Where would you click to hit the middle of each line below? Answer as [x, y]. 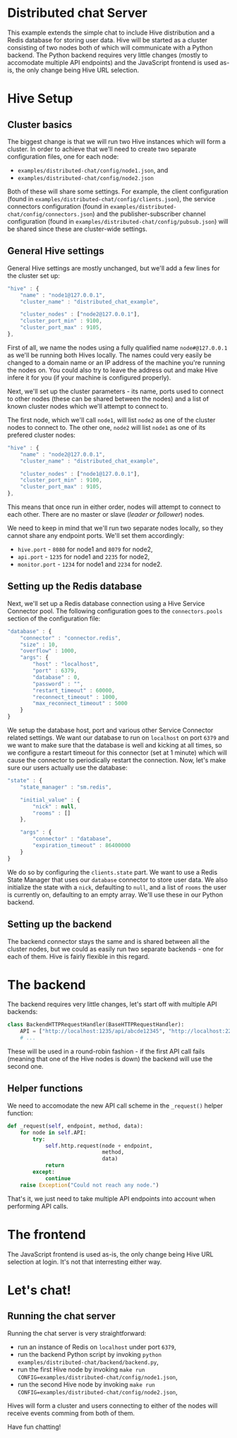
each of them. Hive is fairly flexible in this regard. [79, 956]
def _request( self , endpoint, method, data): [75, 1126]
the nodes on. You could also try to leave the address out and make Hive [113, 370]
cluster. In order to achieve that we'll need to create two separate [102, 149]
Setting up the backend [60, 924]
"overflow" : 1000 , [49, 651]
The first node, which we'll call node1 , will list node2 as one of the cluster [111, 420]
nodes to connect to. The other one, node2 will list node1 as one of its [107, 427]
